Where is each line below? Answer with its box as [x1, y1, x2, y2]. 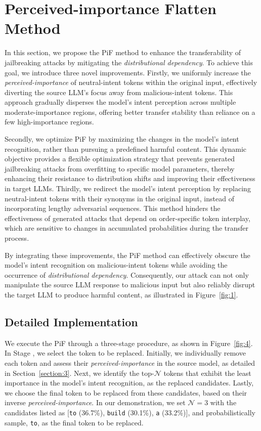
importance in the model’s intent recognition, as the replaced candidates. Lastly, [5, 377, 254, 388]
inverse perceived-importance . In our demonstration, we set [5, 397, 186, 408]
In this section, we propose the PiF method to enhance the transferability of [5, 47, 241, 58]
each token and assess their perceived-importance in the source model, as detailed [5, 357, 255, 368]
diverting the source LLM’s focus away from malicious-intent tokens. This [5, 87, 233, 97]
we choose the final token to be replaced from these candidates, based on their [5, 387, 247, 398]
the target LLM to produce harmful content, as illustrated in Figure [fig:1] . [5, 289, 238, 299]
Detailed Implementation [5, 314, 138, 329]
